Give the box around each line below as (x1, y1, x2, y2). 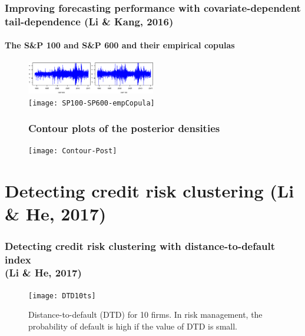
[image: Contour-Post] (28, 147, 117, 156)
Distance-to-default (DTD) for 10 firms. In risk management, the (28, 308, 263, 321)
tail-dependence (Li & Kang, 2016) (5, 14, 174, 28)
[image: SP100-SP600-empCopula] (28, 98, 155, 107)
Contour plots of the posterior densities (28, 121, 220, 136)
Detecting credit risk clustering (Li (5, 179, 294, 203)
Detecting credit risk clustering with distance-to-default (5, 238, 276, 253)
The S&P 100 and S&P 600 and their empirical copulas (5, 39, 235, 51)
